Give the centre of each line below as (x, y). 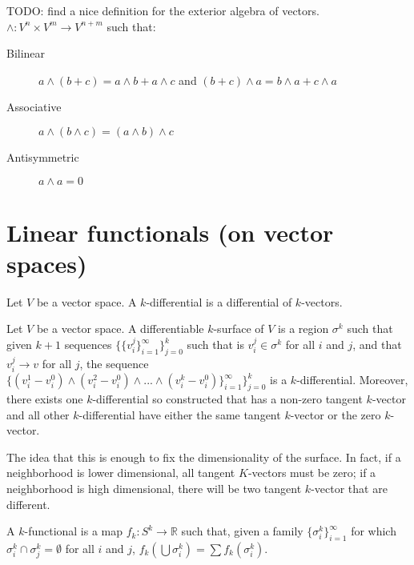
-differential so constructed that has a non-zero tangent (227, 399)
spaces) (47, 263)
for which (374, 531)
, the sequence (114, 363)
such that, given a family (242, 531)
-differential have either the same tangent (180, 414)
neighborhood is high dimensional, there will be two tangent (154, 489)
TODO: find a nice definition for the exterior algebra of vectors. (163, 10)
